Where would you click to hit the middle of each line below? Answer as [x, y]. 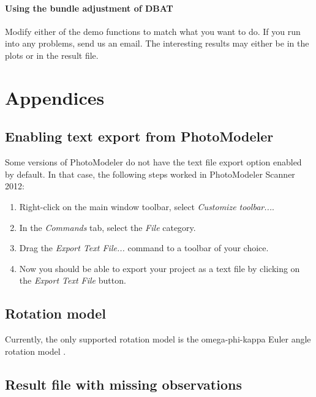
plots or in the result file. [52, 55]
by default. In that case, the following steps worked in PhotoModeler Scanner [150, 174]
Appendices [55, 97]
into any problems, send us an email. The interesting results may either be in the [157, 43]
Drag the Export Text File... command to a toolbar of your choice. [144, 248]
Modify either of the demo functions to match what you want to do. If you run [153, 31]
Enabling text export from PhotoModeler [139, 136]
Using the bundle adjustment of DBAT [89, 8]
